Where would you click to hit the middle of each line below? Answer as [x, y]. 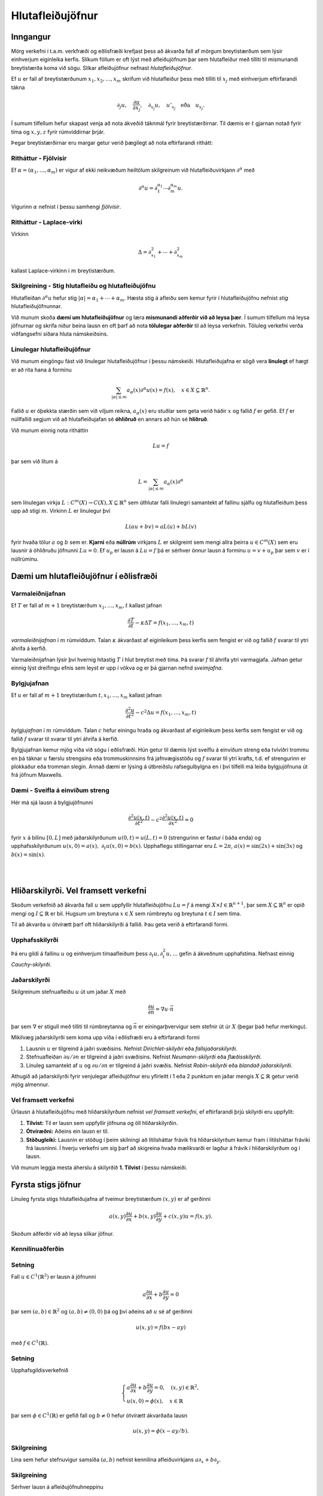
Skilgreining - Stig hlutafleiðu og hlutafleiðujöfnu [83, 286]
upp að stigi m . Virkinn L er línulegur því [61, 511]
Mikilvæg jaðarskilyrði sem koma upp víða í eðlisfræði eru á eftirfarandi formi [105, 1038]
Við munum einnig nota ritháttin [50, 430]
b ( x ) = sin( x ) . [28, 854]
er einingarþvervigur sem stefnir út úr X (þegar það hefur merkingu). [223, 1026]
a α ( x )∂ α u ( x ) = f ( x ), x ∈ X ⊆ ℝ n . [168, 390]
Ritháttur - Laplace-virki [47, 222]
